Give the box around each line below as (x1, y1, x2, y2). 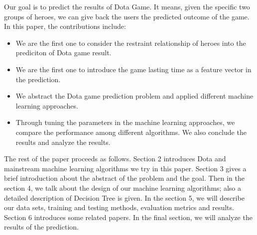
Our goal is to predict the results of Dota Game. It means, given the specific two (4, 1, 250, 11)
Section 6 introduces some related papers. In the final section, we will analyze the (4, 212, 253, 222)
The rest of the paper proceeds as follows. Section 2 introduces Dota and (4, 153, 226, 164)
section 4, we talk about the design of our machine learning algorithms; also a (4, 182, 242, 193)
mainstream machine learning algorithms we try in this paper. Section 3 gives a (4, 163, 247, 173)
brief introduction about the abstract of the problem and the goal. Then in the (4, 173, 245, 183)
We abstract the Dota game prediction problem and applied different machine (15, 91, 254, 101)
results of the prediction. (4, 222, 79, 232)
